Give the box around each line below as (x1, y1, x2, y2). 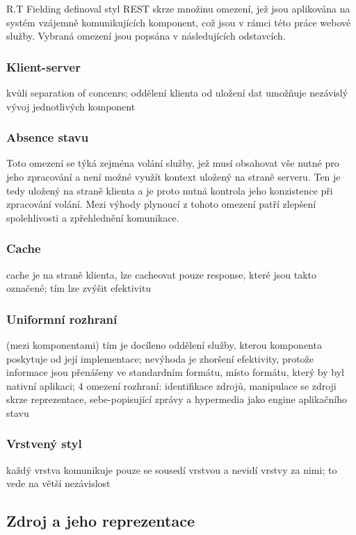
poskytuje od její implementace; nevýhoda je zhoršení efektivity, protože (6, 351, 314, 365)
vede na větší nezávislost (6, 476, 111, 491)
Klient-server (6, 58, 81, 75)
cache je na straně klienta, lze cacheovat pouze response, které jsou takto (6, 267, 317, 281)
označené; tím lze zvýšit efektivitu (6, 281, 152, 295)
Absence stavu (6, 129, 89, 146)
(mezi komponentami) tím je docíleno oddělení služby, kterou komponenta (6, 338, 322, 352)
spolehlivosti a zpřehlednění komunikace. (6, 210, 179, 224)
